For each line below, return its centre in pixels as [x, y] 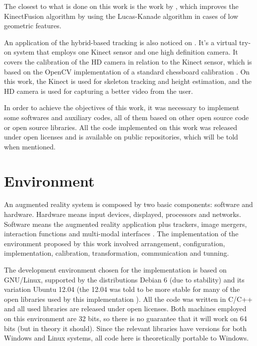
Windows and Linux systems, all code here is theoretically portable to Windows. [127, 338]
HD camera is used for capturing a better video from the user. [98, 91]
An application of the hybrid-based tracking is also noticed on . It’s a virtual [121, 42]
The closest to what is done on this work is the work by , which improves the [121, 6]
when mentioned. [30, 146]
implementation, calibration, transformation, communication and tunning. [117, 253]
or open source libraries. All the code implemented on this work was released [121, 127]
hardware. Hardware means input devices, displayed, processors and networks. [123, 214]
